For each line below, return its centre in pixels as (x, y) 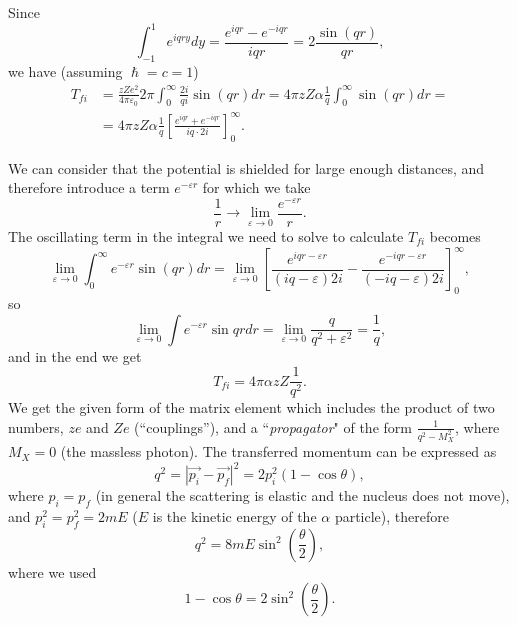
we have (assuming (65, 70)
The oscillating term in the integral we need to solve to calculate (206, 236)
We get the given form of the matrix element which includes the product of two (251, 407)
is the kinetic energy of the (234, 515)
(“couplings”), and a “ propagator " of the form (273, 426)
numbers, (36, 426)
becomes (455, 236)
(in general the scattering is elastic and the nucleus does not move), (302, 495)
